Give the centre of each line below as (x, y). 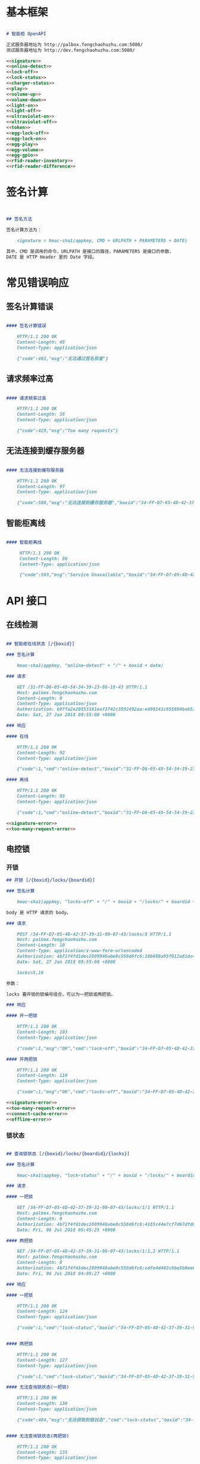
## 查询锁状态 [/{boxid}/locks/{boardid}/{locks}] (68, 1153)
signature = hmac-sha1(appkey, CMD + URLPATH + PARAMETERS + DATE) (102, 240)
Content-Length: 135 (42, 1452)
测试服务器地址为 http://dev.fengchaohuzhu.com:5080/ (71, 50)
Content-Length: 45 (41, 342)
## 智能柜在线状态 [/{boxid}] (40, 644)
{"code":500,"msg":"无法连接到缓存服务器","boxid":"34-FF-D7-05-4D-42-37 (106, 503)
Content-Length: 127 (42, 1360)
